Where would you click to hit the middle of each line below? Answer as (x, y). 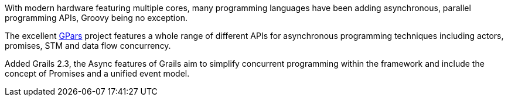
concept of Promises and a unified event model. (97, 73)
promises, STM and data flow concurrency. (88, 46)
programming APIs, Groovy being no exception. (96, 18)
